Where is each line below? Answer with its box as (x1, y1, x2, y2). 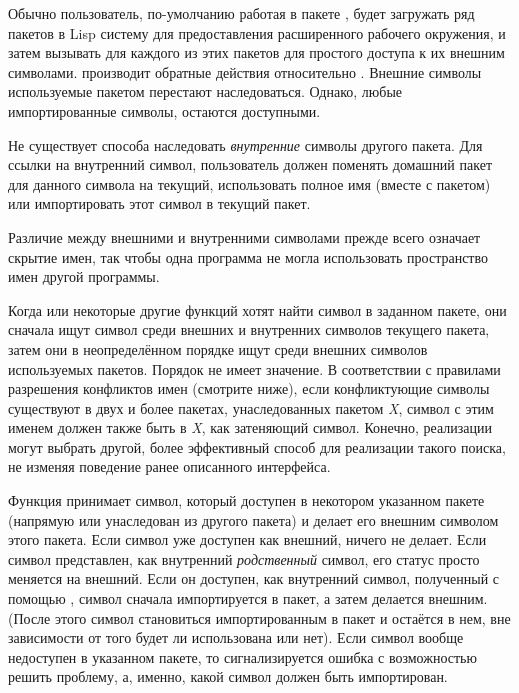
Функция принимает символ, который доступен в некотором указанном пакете (8, 490, 485, 511)
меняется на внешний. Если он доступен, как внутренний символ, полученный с (8, 568, 499, 589)
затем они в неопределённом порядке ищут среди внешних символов (8, 338, 428, 359)
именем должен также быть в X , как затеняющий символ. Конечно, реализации (8, 417, 492, 438)
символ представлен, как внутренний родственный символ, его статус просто (8, 548, 480, 569)
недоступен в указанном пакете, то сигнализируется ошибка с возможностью (8, 646, 477, 667)
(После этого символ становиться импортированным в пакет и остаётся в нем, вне (8, 607, 511, 628)
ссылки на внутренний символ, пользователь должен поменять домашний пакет (8, 154, 493, 175)
